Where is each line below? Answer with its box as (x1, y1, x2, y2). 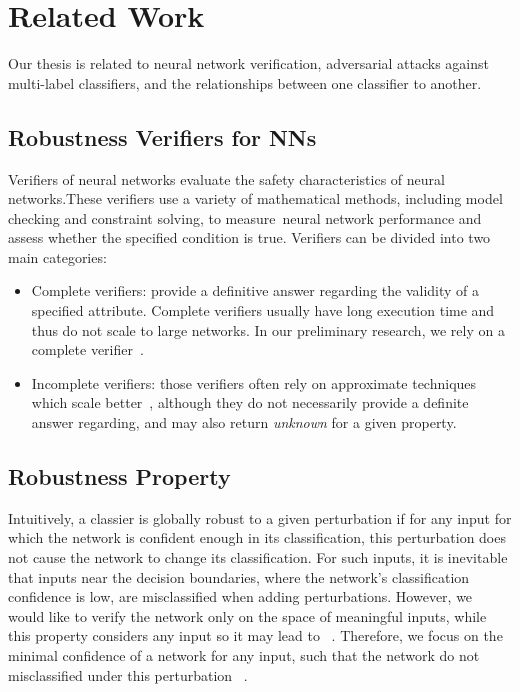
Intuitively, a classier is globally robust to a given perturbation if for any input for (8, 507, 512, 528)
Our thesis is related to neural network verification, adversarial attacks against (8, 53, 490, 74)
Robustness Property (8, 461, 231, 492)
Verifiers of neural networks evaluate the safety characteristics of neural (8, 168, 445, 189)
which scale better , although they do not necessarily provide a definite (31, 392, 469, 413)
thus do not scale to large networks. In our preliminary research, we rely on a (31, 319, 505, 340)
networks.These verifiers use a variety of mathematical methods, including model (8, 188, 503, 209)
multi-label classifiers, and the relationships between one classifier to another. (8, 72, 482, 93)
